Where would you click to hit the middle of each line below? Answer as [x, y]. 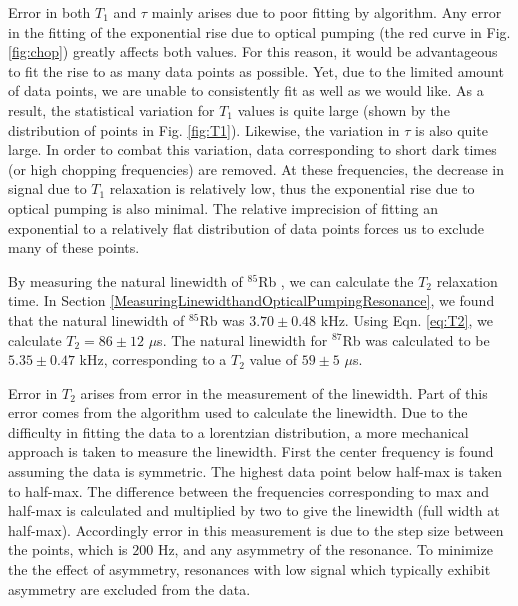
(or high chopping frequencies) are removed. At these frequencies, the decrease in [256, 168]
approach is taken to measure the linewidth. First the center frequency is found [251, 451]
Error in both [49, 12]
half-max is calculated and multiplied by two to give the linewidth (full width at [254, 510]
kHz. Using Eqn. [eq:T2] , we [406, 319]
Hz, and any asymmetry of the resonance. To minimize [325, 549]
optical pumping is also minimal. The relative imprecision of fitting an [223, 207]
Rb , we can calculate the [336, 280]
